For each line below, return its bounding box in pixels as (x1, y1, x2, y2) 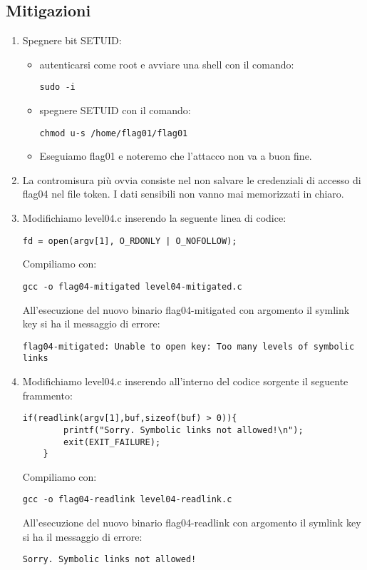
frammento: (22, 387, 73, 402)
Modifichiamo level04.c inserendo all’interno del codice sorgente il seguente (22, 374, 348, 389)
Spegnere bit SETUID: (22, 33, 122, 48)
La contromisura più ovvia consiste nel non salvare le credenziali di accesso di (22, 172, 361, 187)
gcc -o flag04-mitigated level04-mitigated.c (22, 281, 242, 292)
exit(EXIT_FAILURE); (63, 437, 161, 447)
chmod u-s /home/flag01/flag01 (39, 128, 188, 138)
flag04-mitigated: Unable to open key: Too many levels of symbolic (22, 341, 355, 352)
